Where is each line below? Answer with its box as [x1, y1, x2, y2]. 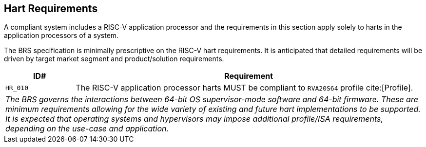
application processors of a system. [4, 31, 119, 40]
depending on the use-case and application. [5, 124, 169, 134]
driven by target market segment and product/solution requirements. [4, 55, 224, 63]
